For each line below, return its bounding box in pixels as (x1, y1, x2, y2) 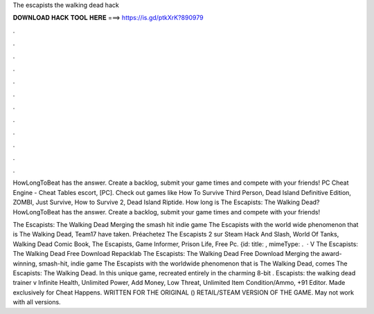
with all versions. (12, 298, 62, 306)
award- (321, 250, 342, 258)
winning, (12, 259, 37, 268)
